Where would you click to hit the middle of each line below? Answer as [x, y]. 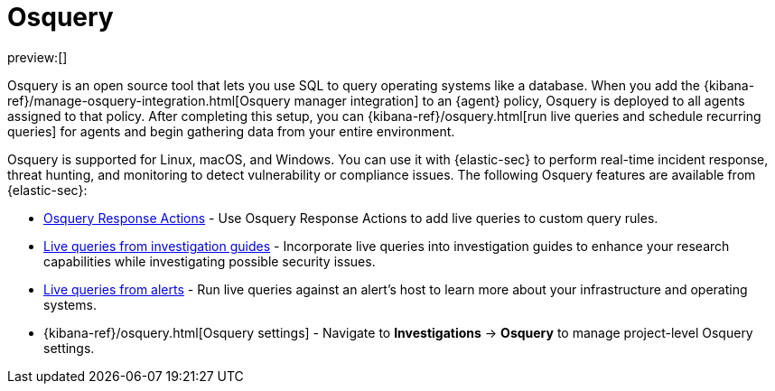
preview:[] [37, 57]
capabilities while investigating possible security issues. [210, 261]
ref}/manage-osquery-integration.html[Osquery [149, 100]
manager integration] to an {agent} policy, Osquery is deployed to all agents [519, 100]
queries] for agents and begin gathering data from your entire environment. [231, 131]
